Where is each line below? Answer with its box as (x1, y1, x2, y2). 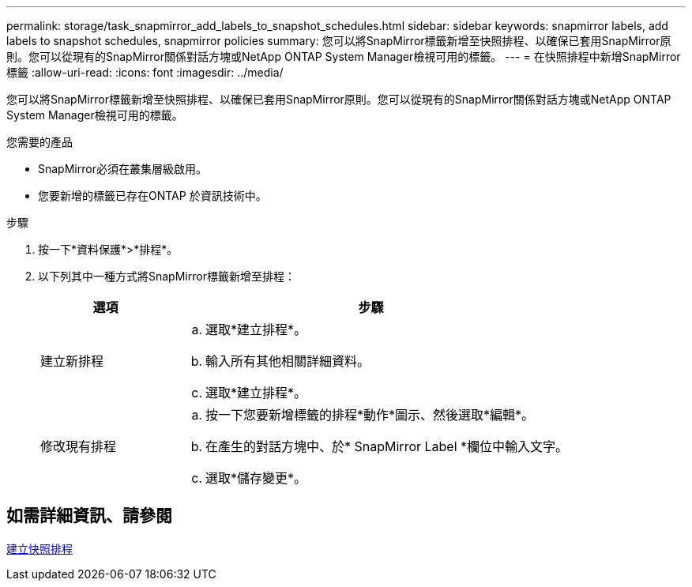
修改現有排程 (40, 438, 117, 454)
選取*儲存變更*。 (205, 470, 307, 486)
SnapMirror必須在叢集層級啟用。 (38, 162, 207, 175)
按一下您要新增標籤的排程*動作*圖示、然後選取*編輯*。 (205, 407, 535, 423)
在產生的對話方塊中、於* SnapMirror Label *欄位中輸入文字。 (205, 438, 569, 454)
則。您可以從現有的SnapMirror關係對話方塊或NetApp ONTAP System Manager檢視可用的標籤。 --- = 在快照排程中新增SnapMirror (6, 50, 681, 63)
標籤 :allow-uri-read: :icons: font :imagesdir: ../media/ (6, 66, 284, 79)
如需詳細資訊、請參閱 (6, 506, 172, 526)
